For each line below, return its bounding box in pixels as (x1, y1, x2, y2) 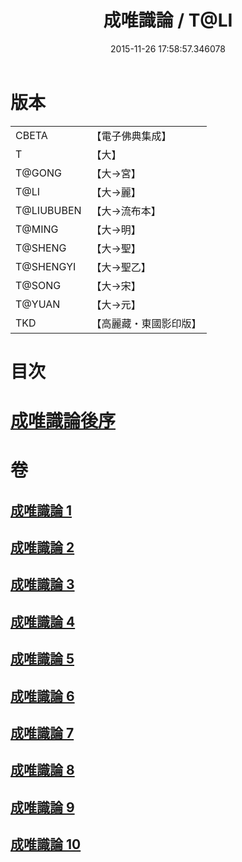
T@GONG (15, 166, 62, 180)
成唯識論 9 (10, 799, 75, 816)
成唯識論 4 (10, 613, 76, 630)
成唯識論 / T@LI (103, 9, 233, 32)
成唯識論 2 (10, 539, 75, 556)
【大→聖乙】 (91, 260, 152, 274)
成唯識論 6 (10, 687, 75, 705)
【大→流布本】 (91, 204, 162, 218)
